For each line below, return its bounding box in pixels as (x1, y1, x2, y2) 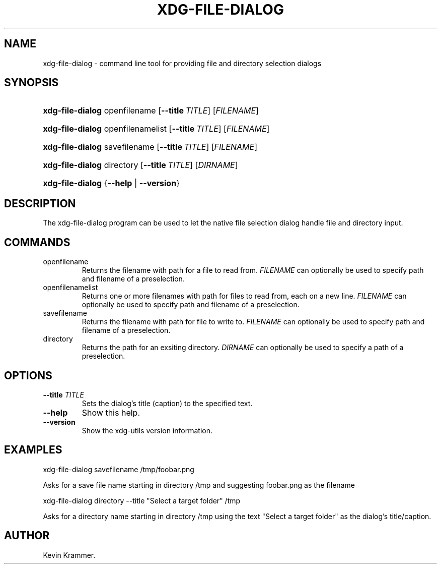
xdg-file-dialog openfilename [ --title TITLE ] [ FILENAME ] (43, 105, 259, 116)
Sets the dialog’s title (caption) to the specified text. (82, 399, 253, 408)
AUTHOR (4, 529, 50, 542)
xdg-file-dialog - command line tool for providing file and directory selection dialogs (43, 59, 322, 68)
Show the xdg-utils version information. (82, 426, 212, 435)
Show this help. (82, 407, 140, 418)
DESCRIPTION (4, 197, 76, 210)
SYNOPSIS (4, 76, 59, 89)
